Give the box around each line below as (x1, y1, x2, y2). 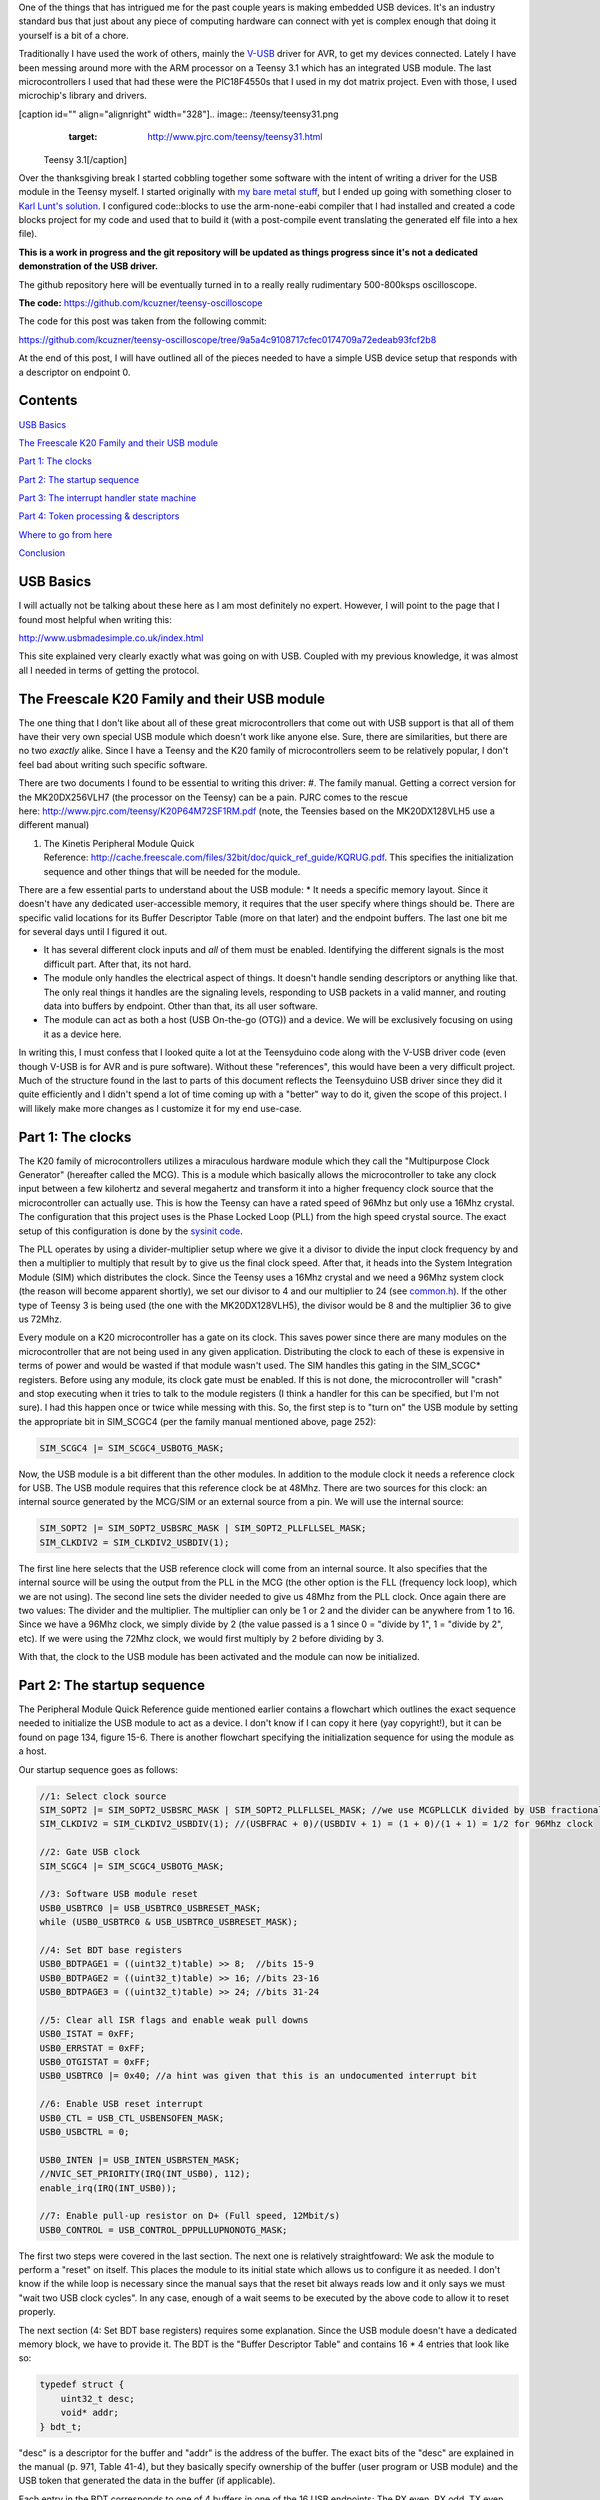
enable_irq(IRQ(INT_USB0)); (39, 2182, 177, 2194)
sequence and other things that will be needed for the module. (43, 865, 301, 877)
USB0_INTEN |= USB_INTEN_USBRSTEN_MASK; (39, 2154, 240, 2165)
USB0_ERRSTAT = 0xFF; (39, 2042, 146, 2054)
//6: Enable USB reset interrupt (39, 2098, 204, 2110)
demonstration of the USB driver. (18, 260, 159, 272)
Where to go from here (18, 528, 113, 540)
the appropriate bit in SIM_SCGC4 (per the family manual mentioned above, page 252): (18, 1415, 377, 1427)
